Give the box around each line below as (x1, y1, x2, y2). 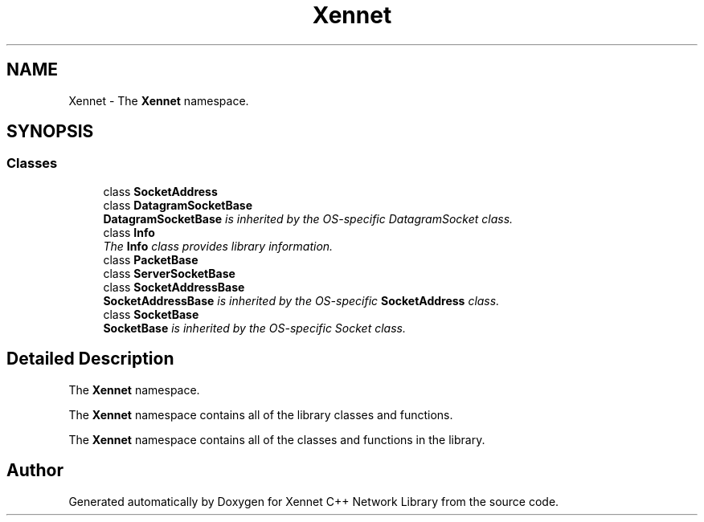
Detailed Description (6, 349, 174, 369)
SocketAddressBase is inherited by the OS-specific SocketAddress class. (103, 293, 500, 308)
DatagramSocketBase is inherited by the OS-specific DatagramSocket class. (103, 211, 514, 226)
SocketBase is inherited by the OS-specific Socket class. (103, 320, 406, 335)
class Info (103, 225, 155, 239)
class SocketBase (103, 307, 199, 321)
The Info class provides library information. (103, 239, 334, 253)
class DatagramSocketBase (103, 198, 253, 212)
